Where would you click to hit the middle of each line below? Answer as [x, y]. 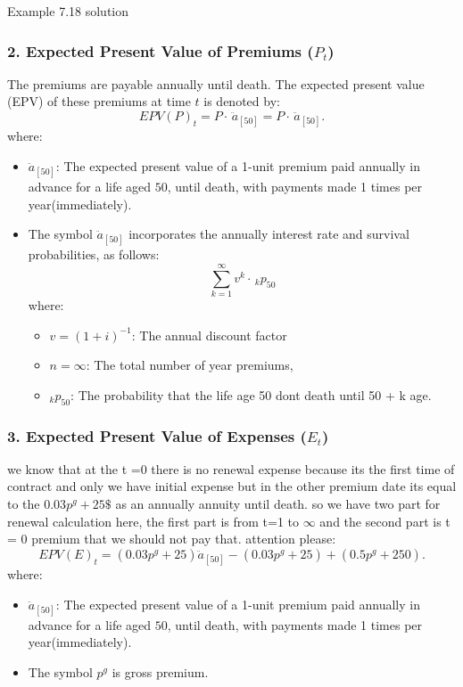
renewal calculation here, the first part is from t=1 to [153, 521]
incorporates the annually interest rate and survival [269, 234]
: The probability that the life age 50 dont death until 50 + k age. [251, 394]
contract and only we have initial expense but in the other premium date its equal [232, 486]
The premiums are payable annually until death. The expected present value [216, 83]
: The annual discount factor [209, 335]
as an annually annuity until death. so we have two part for [278, 504]
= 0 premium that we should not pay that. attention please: [172, 539]
